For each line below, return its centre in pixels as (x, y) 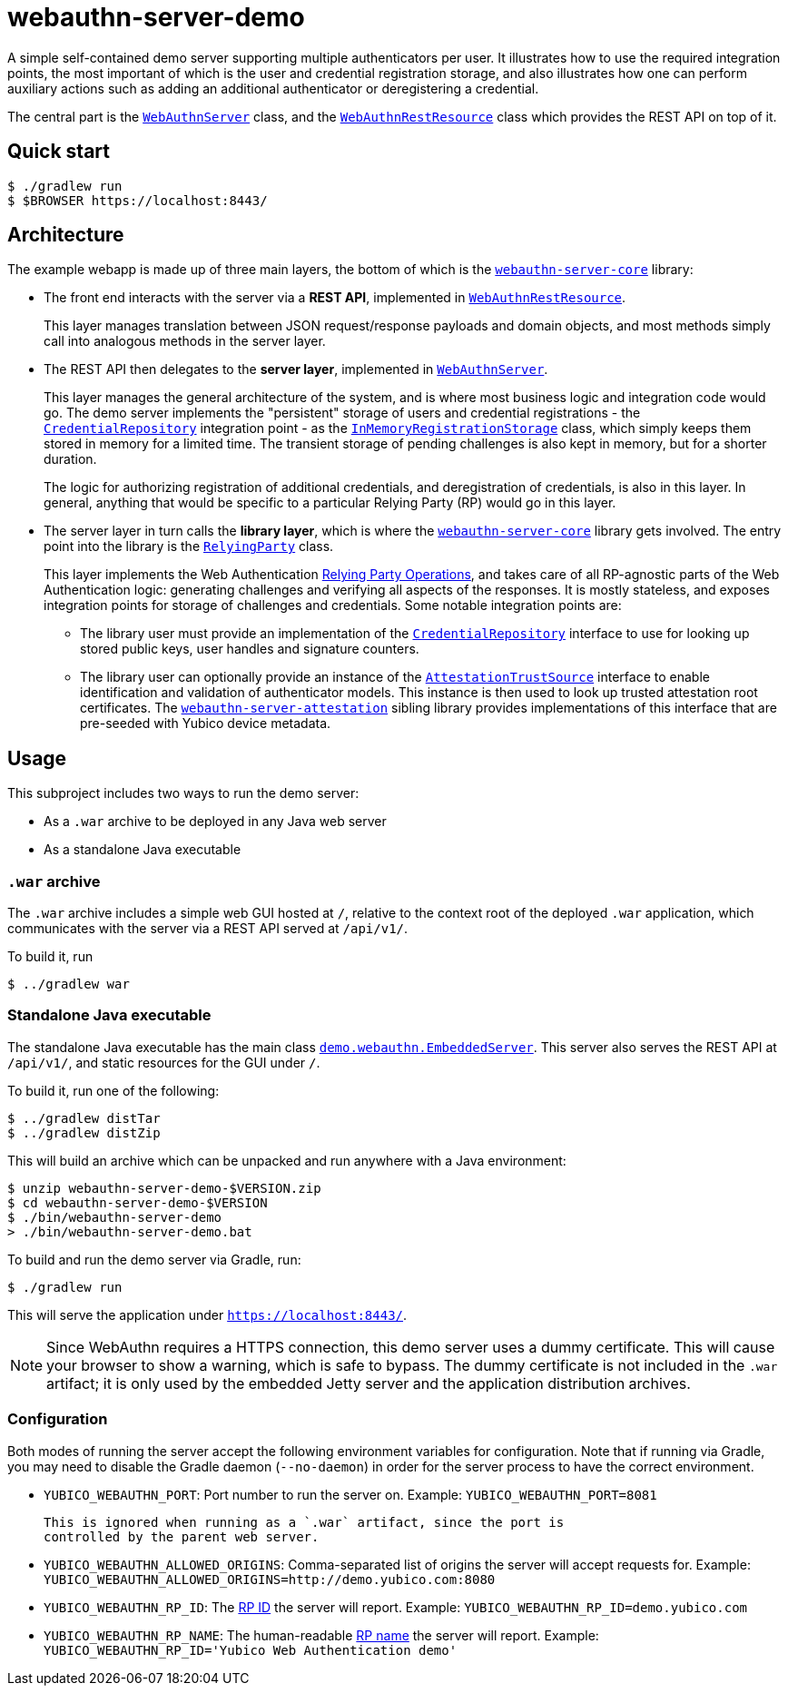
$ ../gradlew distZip (84, 1132)
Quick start (59, 152)
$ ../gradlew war (69, 984)
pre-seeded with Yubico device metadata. (206, 723)
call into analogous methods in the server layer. (185, 341)
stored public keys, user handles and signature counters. (250, 649)
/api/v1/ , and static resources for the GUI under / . (164, 1062)
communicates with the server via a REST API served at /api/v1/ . (208, 929)
